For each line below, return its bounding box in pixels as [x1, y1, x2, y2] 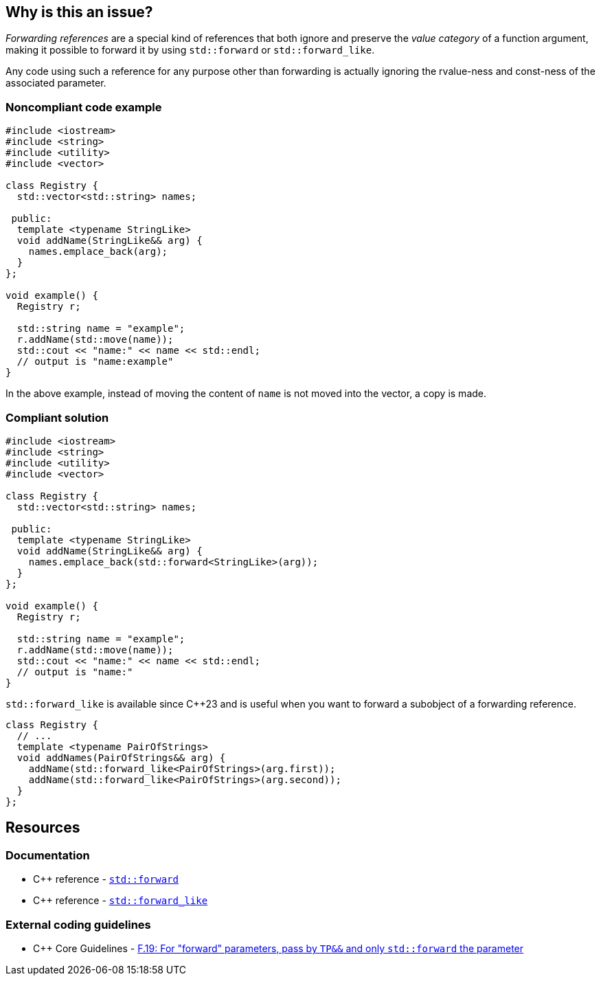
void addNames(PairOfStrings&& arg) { [16, 752, 226, 763]
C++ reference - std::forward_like [33, 894, 208, 907]
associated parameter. [5, 77, 106, 89]
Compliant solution [5, 410, 109, 425]
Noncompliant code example [5, 100, 162, 114]
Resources [5, 819, 80, 837]
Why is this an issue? [5, 3, 153, 21]
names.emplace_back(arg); [28, 246, 168, 258]
